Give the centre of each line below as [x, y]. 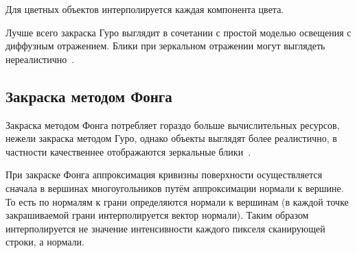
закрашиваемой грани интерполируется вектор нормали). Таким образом [157, 215]
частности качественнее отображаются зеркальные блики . [128, 151]
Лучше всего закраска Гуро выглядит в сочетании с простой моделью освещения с [178, 32]
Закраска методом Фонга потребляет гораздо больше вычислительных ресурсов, [173, 124]
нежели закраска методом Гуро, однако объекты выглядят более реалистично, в [171, 138]
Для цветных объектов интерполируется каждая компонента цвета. [145, 9]
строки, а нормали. [45, 242]
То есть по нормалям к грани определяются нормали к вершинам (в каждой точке [177, 201]
